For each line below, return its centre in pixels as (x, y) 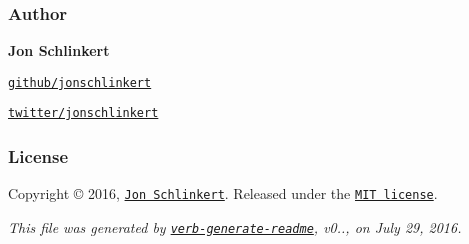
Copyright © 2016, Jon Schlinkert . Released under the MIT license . (223, 193)
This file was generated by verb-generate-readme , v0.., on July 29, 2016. (235, 227)
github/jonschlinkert (80, 82)
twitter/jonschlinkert (83, 113)
